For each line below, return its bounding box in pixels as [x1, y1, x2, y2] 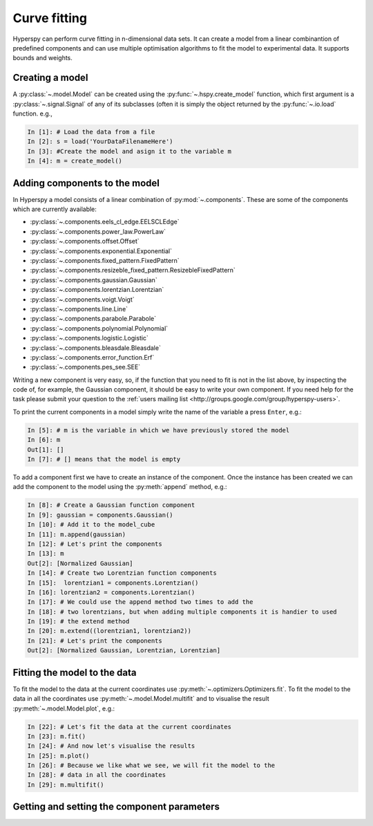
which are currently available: [12, 205, 97, 214]
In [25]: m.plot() [27, 751, 90, 760]
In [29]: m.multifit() [27, 780, 104, 789]
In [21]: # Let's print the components [27, 636, 162, 645]
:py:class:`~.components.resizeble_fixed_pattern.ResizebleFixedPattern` [30, 266, 236, 275]
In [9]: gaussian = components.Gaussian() [27, 511, 173, 519]
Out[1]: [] [27, 446, 64, 453]
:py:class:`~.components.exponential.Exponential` [30, 246, 173, 255]
